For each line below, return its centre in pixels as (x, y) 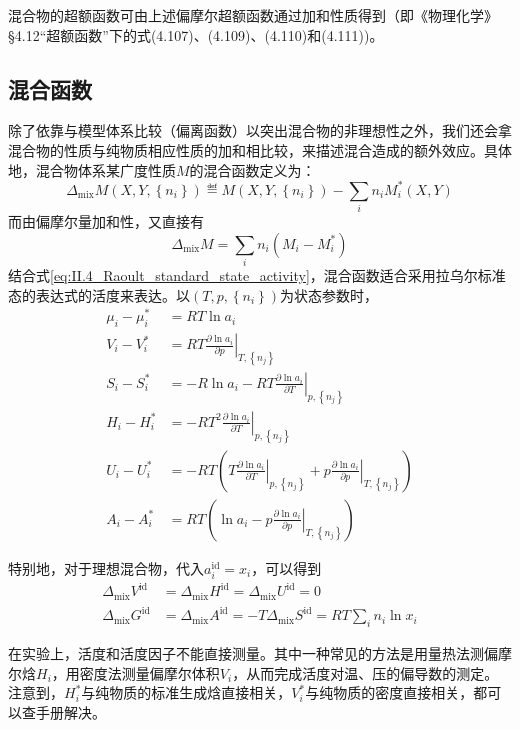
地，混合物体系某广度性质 (92, 169)
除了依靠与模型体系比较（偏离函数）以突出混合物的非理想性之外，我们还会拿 (260, 130)
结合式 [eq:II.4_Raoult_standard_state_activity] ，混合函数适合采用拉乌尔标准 (257, 274)
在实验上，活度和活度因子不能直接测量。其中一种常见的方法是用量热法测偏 (253, 653)
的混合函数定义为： (252, 169)
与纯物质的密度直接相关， (389, 692)
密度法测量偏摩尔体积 (149, 672)
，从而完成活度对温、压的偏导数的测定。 (365, 672)
